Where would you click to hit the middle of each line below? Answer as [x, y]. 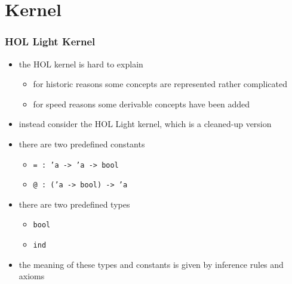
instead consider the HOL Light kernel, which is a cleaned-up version [145, 124]
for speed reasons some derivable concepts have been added [142, 104]
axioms [32, 276]
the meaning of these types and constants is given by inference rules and [151, 264]
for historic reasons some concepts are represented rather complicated [160, 84]
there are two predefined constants [82, 143]
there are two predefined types [74, 204]
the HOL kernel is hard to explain [81, 64]
